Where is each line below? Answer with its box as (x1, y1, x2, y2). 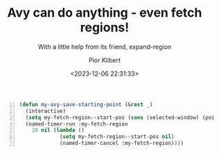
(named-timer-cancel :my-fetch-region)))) (60, 140, 184, 147)
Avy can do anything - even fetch (7, 5, 202, 21)
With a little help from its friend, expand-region (37, 42, 172, 51)
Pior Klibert (88, 55, 121, 64)
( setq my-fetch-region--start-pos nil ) (60, 133, 175, 140)
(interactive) (25, 108, 67, 114)
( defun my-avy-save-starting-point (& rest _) (19, 101, 153, 108)
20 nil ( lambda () (31, 127, 85, 134)
